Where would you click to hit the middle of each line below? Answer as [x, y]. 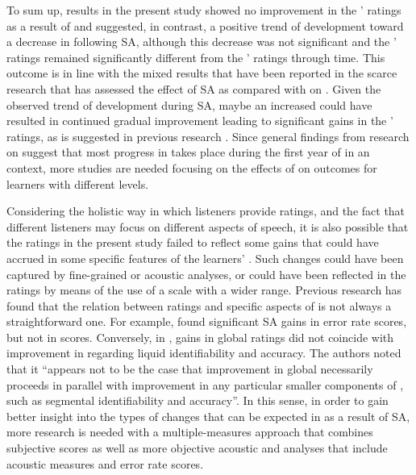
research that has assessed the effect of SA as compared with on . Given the [194, 88]
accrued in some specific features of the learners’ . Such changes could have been [205, 258]
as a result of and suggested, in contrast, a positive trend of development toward [205, 25]
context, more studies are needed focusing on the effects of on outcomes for [192, 167]
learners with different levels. [78, 183]
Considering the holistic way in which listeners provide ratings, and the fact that [206, 211]
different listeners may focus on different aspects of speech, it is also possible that [208, 226]
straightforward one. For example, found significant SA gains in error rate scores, [207, 321]
